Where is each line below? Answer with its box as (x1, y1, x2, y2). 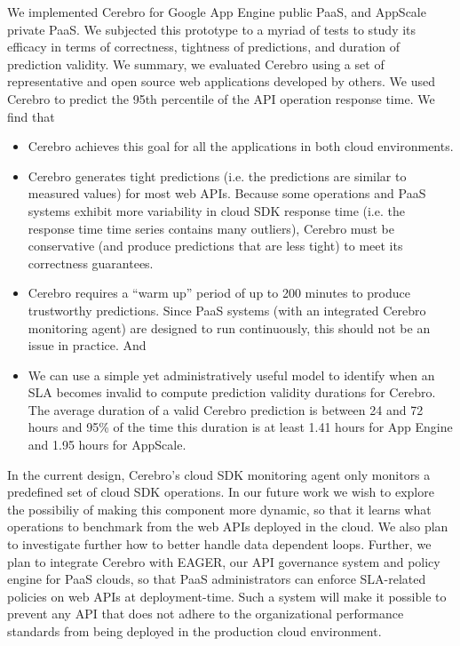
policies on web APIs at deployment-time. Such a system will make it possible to (7, 586, 447, 605)
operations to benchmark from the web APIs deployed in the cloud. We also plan (7, 517, 448, 536)
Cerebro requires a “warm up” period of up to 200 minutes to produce (28, 283, 410, 302)
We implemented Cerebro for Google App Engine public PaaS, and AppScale (7, 3, 426, 20)
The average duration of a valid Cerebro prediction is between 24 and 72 (28, 400, 424, 419)
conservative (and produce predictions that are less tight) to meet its (28, 236, 403, 255)
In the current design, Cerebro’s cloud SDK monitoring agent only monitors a (7, 465, 431, 483)
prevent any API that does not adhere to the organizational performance (7, 604, 404, 623)
